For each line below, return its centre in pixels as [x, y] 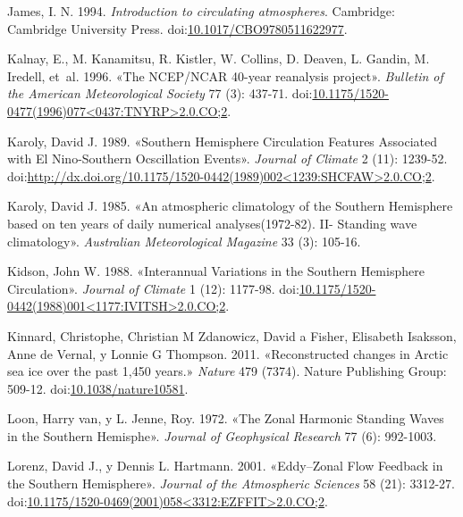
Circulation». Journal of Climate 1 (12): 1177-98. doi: [153, 288]
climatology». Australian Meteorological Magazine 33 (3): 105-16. [184, 241]
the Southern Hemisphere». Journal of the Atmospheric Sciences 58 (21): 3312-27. [231, 484]
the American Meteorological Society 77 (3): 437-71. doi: [160, 93]
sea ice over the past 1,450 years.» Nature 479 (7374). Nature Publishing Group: [227, 371]
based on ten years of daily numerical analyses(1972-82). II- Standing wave [212, 223]
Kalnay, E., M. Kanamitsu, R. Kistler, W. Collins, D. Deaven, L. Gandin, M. [219, 58]
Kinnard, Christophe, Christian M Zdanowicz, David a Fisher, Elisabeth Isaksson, [232, 335]
